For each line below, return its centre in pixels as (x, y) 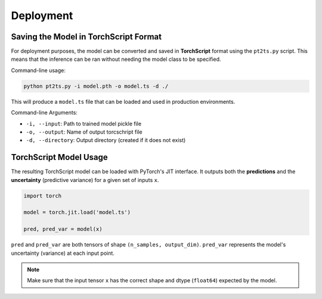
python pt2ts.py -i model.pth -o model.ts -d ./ (96, 86)
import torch (43, 196)
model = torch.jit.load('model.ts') (77, 212)
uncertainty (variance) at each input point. (63, 253)
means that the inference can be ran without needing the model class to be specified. (116, 59)
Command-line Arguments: (44, 113)
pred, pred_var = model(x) (63, 229)
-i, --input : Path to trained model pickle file (84, 124)
